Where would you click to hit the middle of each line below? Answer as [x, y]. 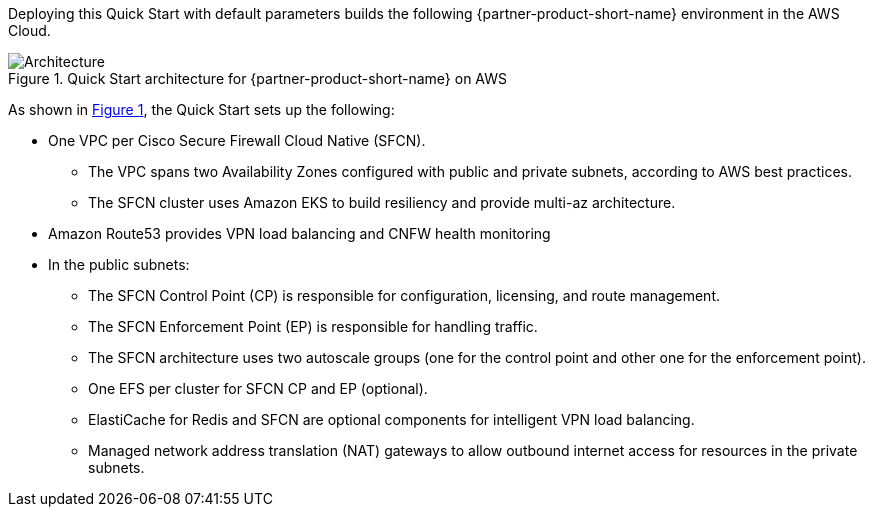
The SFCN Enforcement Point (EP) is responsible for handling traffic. [313, 326]
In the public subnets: [119, 264]
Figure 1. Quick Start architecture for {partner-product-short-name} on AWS [258, 78]
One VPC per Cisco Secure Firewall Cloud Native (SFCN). [237, 140]
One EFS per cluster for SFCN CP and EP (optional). [258, 388]
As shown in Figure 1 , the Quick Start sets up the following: [201, 109]
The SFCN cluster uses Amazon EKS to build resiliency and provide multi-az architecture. [382, 202]
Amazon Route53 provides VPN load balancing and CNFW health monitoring [299, 233]
